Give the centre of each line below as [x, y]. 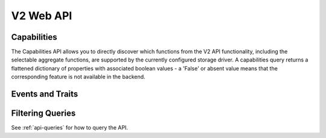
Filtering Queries [43, 114]
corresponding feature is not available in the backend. [78, 77]
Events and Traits [45, 94]
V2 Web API [42, 16]
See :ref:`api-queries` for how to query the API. [69, 128]
